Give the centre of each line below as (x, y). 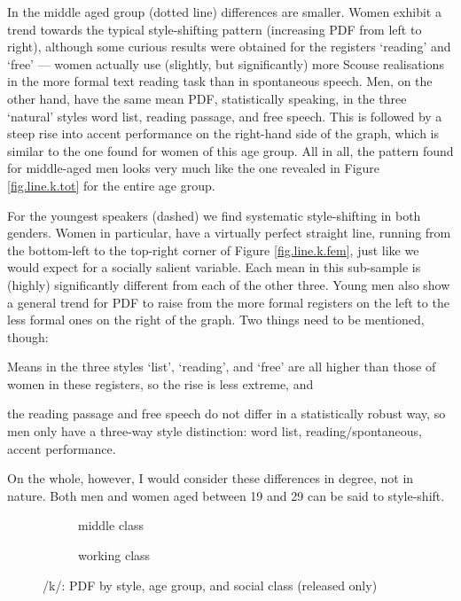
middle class (111, 525)
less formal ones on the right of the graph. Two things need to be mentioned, (216, 320)
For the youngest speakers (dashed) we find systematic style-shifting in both (214, 215)
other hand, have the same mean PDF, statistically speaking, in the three (207, 98)
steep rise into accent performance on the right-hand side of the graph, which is (223, 133)
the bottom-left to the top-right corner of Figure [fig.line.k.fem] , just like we (213, 250)
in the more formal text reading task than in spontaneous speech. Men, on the (220, 81)
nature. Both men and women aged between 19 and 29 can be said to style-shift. (226, 495)
